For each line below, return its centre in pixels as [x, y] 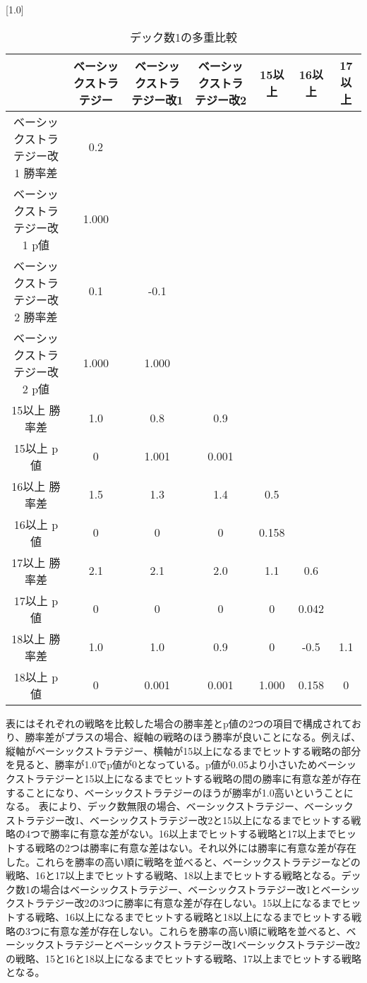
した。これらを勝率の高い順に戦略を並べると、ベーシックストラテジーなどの [183, 861]
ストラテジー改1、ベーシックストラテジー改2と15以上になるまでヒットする [179, 820]
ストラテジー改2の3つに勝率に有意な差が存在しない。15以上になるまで [178, 903]
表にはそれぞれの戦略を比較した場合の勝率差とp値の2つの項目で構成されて [179, 723]
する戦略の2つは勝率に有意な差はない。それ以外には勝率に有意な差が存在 [186, 847]
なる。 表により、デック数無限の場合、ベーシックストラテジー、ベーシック [180, 806]
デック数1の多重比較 [183, 37]
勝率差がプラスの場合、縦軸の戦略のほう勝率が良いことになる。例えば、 [193, 737]
